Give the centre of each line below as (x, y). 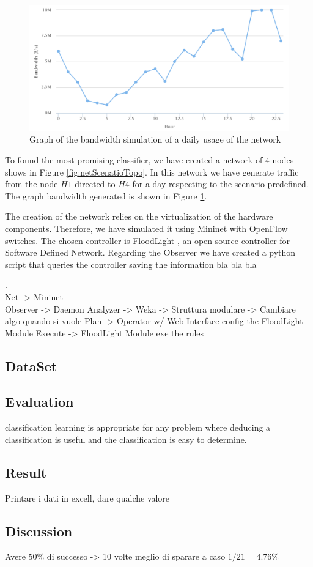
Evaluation (39, 402)
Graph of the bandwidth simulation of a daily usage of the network (155, 139)
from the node (31, 184)
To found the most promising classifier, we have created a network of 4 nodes (149, 159)
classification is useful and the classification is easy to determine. (126, 439)
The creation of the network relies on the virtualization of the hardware (139, 216)
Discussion (39, 531)
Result (26, 472)
